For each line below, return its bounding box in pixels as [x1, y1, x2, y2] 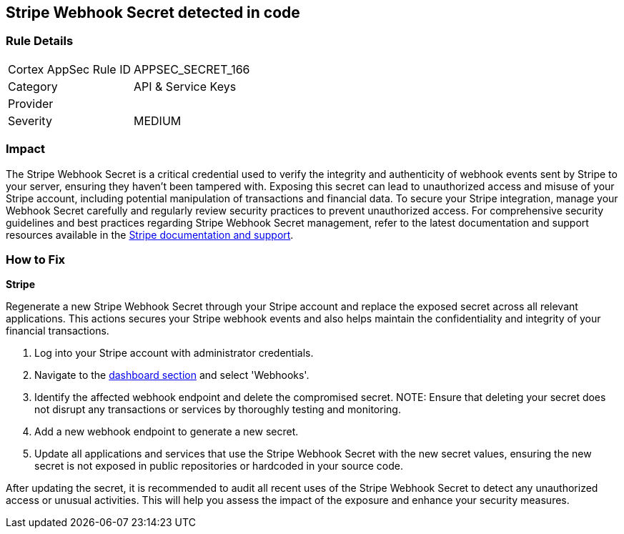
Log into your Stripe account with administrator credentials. [34, 347, 314, 360]
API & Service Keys [134, 79, 237, 94]
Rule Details [6, 34, 74, 49]
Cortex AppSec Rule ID [8, 61, 132, 76]
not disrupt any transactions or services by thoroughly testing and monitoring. [34, 403, 401, 416]
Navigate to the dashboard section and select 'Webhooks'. [34, 369, 309, 382]
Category [8, 79, 58, 94]
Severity [8, 113, 52, 128]
